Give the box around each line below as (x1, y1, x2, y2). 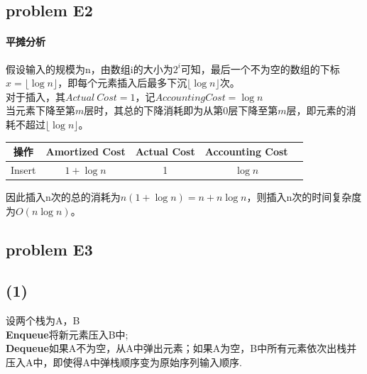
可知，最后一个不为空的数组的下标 (180, 61, 340, 76)
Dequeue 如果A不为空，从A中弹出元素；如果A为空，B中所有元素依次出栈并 (6, 341, 357, 356)
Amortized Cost (45, 144, 126, 159)
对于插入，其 (6, 89, 65, 104)
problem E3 (6, 238, 93, 260)
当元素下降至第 (6, 103, 75, 118)
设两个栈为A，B (6, 313, 80, 328)
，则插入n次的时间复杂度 (246, 189, 362, 204)
